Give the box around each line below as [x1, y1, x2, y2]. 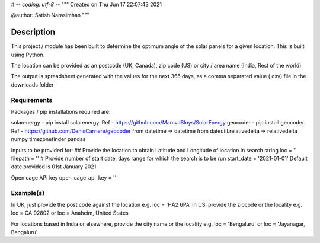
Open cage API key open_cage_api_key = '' [11, 174, 117, 181]
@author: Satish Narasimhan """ [11, 12, 90, 19]
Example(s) [11, 188, 44, 197]
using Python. [11, 51, 45, 58]
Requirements [11, 95, 53, 104]
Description [11, 27, 56, 37]
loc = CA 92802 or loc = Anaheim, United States [11, 209, 129, 216]
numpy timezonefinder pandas [11, 136, 86, 143]
